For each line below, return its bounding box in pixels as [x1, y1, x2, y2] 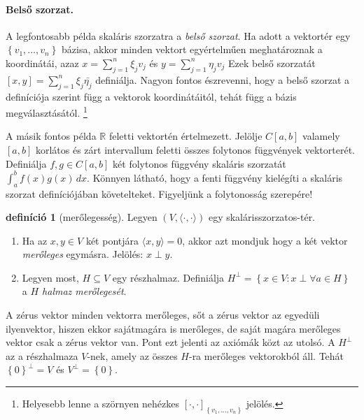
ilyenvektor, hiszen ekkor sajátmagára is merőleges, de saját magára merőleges [6, 321, 341, 335]
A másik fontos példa [6, 129, 97, 143]
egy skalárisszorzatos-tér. [208, 210, 316, 224]
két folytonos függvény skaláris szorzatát [113, 156, 286, 171]
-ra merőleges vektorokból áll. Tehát [188, 348, 344, 363]
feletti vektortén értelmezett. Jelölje [108, 129, 262, 143]
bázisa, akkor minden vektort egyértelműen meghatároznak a [62, 42, 323, 57]
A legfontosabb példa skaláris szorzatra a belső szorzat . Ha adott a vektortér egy [6, 28, 351, 43]
